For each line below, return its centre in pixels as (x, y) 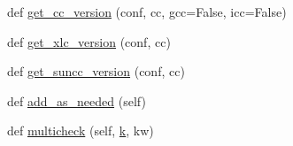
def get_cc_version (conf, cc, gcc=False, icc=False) (147, 12)
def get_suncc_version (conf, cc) (96, 71)
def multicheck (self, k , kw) (81, 131)
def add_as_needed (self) (77, 100)
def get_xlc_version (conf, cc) (89, 41)
